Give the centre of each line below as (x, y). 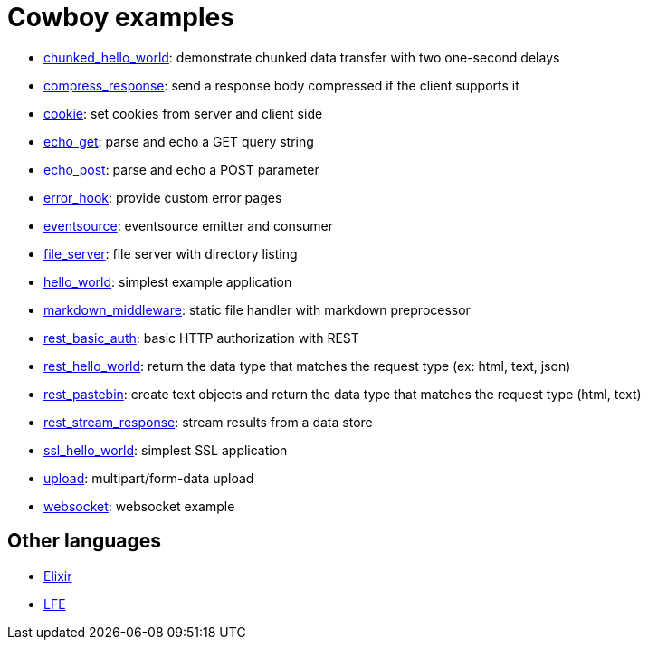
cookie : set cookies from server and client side (183, 113)
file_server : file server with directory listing (171, 253)
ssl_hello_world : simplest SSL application (166, 450)
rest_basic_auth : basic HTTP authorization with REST (201, 338)
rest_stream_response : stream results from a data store (208, 422)
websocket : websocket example (139, 506)
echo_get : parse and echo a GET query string (179, 141)
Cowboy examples (121, 17)
